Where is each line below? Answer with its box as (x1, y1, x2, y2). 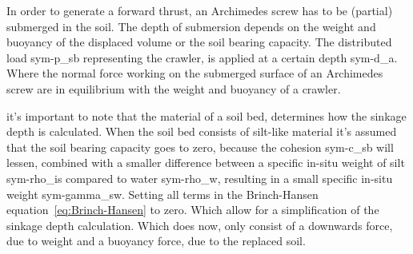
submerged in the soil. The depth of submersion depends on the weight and (6, 18, 376, 34)
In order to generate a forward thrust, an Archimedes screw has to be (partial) (6, 2, 393, 18)
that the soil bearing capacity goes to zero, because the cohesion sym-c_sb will (6, 138, 394, 155)
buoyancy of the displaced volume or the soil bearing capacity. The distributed (6, 34, 392, 50)
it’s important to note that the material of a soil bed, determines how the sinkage (6, 107, 407, 124)
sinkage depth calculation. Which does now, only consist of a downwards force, (6, 216, 393, 233)
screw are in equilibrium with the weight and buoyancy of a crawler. (6, 80, 341, 97)
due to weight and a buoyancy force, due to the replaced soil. (6, 232, 306, 249)
